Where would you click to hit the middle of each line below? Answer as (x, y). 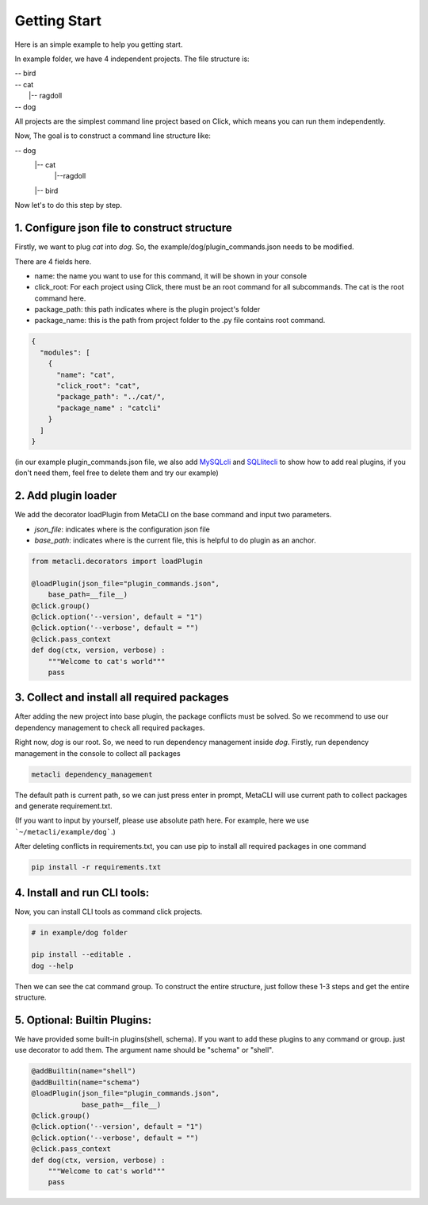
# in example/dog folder (80, 933)
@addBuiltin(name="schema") (86, 1082)
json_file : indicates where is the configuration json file (122, 529)
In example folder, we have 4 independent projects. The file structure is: (132, 59)
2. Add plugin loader (66, 496)
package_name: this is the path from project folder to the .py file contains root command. (180, 320)
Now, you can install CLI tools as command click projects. (109, 911)
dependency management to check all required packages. (110, 727)
